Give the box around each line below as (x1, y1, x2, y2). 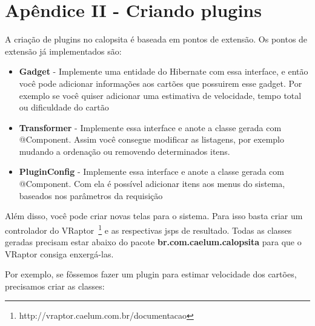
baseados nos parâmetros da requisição (19, 189, 163, 202)
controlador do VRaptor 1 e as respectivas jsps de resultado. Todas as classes (5, 222, 292, 236)
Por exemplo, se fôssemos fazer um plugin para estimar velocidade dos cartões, (5, 268, 297, 280)
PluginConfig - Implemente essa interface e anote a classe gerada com (19, 165, 284, 178)
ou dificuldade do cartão (19, 101, 109, 114)
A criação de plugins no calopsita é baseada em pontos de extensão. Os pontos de (5, 33, 308, 46)
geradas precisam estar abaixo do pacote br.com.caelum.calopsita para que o (5, 236, 302, 248)
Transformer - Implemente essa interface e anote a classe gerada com (19, 121, 282, 134)
